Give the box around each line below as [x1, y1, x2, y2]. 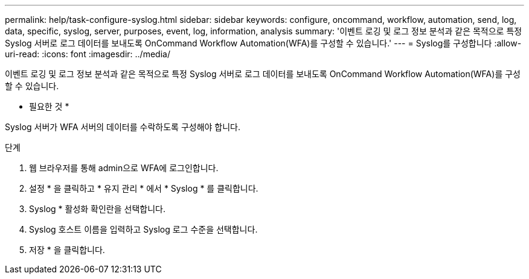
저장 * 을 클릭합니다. [29, 245, 105, 255]
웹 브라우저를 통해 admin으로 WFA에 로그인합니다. [29, 163, 219, 173]
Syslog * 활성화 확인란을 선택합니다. [29, 204, 165, 214]
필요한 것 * [29, 101, 69, 111]
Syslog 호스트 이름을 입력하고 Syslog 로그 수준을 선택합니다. [29, 224, 258, 234]
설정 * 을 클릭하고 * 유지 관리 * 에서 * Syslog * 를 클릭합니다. [29, 183, 258, 193]
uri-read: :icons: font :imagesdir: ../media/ [5, 49, 170, 59]
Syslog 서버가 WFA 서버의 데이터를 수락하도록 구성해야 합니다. [5, 122, 241, 132]
